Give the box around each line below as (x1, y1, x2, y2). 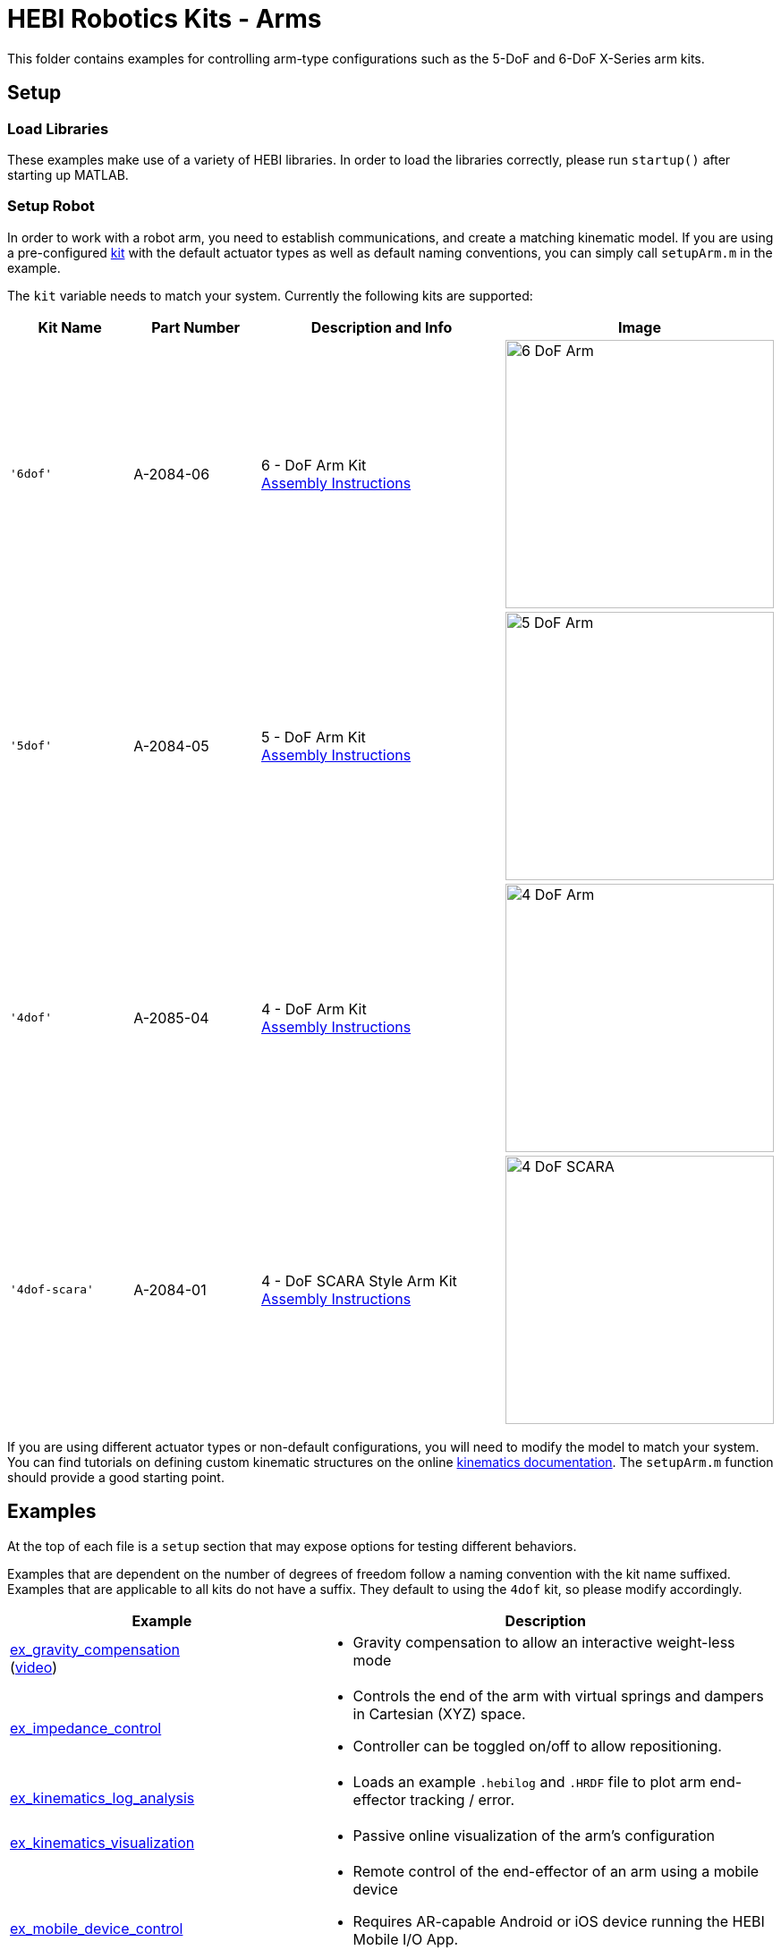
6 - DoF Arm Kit (260, 455, 367, 474)
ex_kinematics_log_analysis (10, 1788, 195, 1807)
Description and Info (310, 318, 453, 336)
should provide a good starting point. (7, 1469, 225, 1485)
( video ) (10, 1657, 58, 1676)
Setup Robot (7, 197, 95, 216)
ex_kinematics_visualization (10, 1833, 195, 1852)
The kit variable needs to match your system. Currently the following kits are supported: (7, 287, 533, 303)
